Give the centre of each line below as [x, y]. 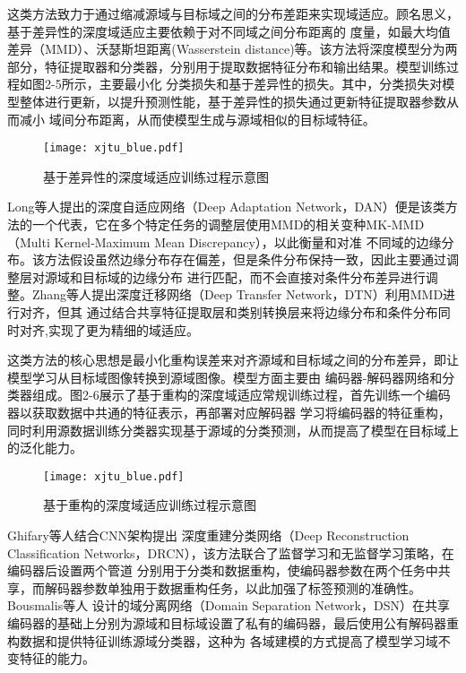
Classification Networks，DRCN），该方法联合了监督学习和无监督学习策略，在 [231, 552]
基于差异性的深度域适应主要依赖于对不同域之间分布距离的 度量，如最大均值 [229, 31]
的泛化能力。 [45, 448]
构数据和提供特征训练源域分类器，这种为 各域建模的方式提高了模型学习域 [223, 640]
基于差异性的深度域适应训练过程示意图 [156, 176]
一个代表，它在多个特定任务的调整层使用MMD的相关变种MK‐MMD [228, 224]
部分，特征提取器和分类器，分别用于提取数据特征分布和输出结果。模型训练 [227, 66]
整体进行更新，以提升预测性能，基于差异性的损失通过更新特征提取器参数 [233, 101]
